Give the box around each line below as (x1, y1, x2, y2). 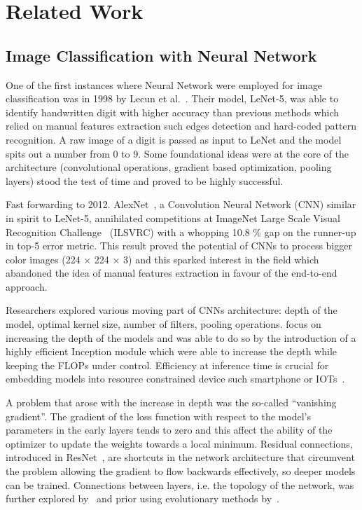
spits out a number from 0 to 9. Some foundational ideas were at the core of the (6, 146, 349, 160)
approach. (6, 279, 48, 294)
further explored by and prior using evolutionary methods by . (6, 491, 279, 506)
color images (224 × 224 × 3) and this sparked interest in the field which (6, 251, 319, 266)
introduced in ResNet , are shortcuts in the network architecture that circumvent (6, 450, 355, 464)
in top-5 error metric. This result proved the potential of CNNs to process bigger (6, 238, 352, 253)
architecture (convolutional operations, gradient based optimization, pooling (6, 160, 332, 174)
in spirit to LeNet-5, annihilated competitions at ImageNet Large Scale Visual (6, 210, 340, 225)
